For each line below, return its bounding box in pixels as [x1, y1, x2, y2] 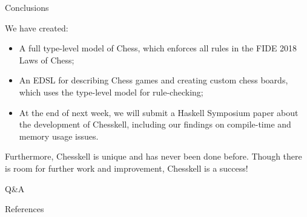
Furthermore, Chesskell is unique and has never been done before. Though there [5, 150, 302, 163]
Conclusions [5, 1, 49, 13]
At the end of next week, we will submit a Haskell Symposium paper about [19, 106, 299, 118]
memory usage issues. [19, 129, 99, 142]
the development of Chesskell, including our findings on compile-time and [19, 118, 291, 131]
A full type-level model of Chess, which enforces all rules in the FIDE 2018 [19, 42, 297, 54]
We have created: [5, 21, 68, 34]
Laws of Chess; [19, 53, 74, 66]
